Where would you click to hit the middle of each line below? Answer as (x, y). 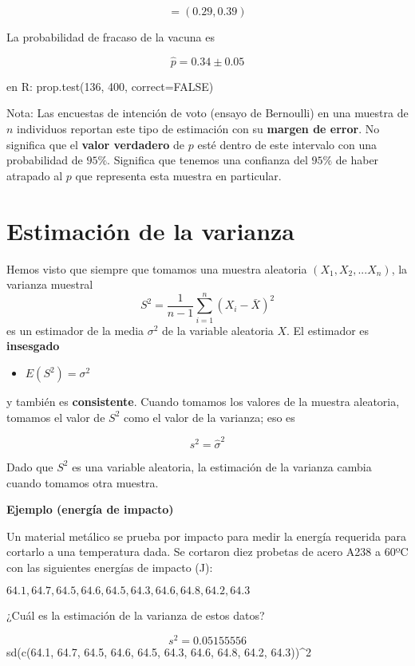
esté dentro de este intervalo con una (287, 144)
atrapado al (35, 175)
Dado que (30, 466)
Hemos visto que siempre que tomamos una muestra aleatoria (157, 268)
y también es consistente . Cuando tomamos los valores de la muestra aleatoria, (203, 401)
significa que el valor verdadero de (96, 144)
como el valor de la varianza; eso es (209, 417)
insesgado (33, 346)
